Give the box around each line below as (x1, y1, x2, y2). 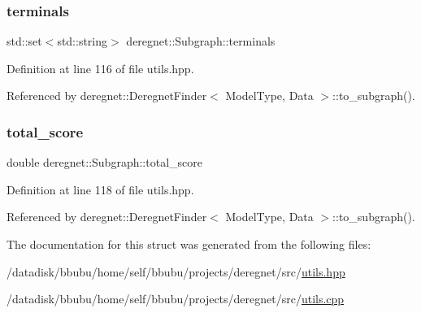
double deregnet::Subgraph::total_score (7, 154, 202, 171)
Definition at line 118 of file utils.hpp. (7, 180, 194, 198)
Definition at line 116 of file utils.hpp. (7, 59, 194, 76)
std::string (57, 33, 108, 50)
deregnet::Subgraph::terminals (126, 33, 276, 50)
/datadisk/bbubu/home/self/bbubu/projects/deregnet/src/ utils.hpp (7, 263, 345, 280)
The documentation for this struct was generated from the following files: (7, 236, 371, 252)
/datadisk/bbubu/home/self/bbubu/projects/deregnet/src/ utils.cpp (7, 290, 345, 307)
